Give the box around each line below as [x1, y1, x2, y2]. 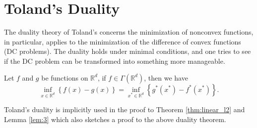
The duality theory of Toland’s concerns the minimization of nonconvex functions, [4, 27, 254, 37]
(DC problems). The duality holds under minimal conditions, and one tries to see [4, 46, 251, 56]
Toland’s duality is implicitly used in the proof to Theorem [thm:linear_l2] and [4, 104, 245, 115]
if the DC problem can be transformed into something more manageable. [4, 55, 225, 66]
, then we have [144, 72, 188, 83]
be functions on [41, 72, 88, 83]
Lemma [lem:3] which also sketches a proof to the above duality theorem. [4, 114, 226, 124]
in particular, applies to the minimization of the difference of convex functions [4, 36, 241, 46]
